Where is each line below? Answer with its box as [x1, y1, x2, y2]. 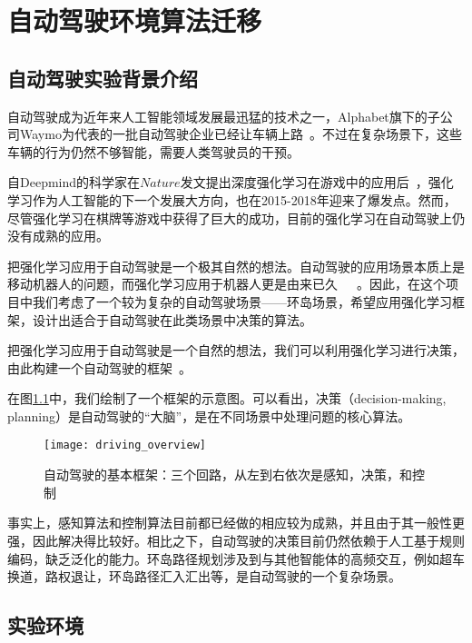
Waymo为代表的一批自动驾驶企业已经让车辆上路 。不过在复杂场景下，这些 [19, 124, 462, 143]
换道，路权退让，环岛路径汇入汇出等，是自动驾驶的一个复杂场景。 [7, 567, 401, 586]
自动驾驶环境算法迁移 [7, 2, 262, 39]
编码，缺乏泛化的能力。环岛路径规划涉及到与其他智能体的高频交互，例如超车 [7, 549, 465, 568]
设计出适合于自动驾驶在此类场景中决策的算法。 [32, 310, 312, 329]
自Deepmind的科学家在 [7, 173, 141, 192]
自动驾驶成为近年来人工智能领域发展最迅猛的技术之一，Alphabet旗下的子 [7, 106, 440, 125]
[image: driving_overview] [44, 439, 206, 452]
